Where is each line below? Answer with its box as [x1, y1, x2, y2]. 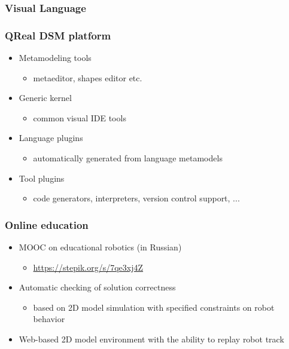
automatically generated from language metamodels [33, 152, 223, 164]
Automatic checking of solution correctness [19, 281, 176, 293]
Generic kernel [19, 91, 72, 104]
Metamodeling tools [19, 51, 92, 64]
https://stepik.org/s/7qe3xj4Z [33, 261, 144, 273]
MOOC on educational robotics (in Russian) [19, 241, 182, 253]
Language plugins [19, 131, 83, 144]
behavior [33, 313, 65, 325]
